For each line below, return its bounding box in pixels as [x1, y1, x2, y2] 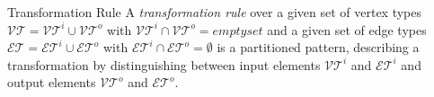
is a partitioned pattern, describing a [217, 38, 420, 57]
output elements [7, 73, 96, 92]
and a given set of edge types [267, 20, 427, 39]
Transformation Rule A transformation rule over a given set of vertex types [7, 3, 422, 21]
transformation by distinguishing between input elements [7, 55, 321, 74]
